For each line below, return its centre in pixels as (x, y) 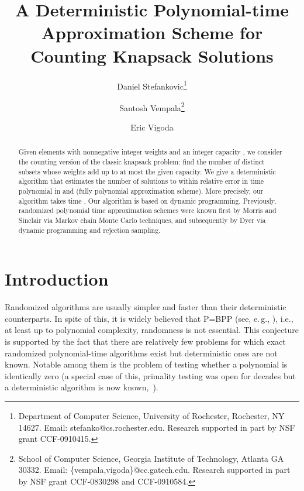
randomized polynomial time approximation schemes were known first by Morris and (147, 210)
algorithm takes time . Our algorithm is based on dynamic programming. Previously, (147, 200)
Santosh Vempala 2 (152, 107)
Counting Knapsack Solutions (152, 55)
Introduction (57, 279)
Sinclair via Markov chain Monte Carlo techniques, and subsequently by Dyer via (142, 220)
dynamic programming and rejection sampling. (89, 230)
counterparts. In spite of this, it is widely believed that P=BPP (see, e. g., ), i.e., (149, 318)
